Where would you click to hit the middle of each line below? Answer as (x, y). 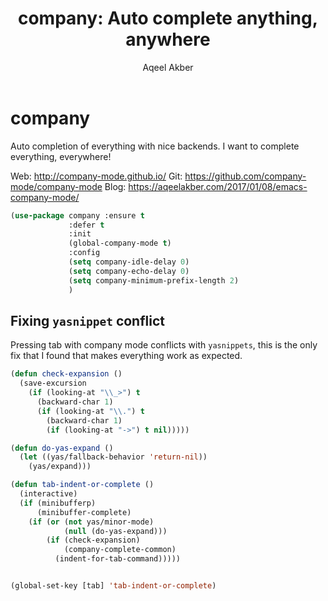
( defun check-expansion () (66, 374)
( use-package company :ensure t (77, 215)
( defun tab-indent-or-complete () (82, 485)
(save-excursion (53, 383)
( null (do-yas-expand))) (115, 531)
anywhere (168, 39)
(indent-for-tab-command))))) (118, 559)
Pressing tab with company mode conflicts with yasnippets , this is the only (164, 345)
